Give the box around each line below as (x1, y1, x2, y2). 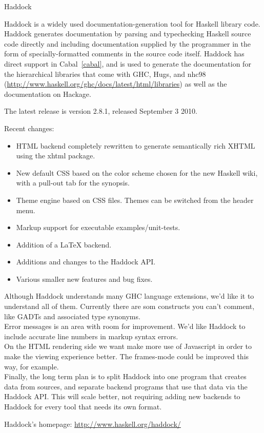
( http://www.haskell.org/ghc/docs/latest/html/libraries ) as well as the (4, 78, 227, 89)
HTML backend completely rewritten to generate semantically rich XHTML (16, 140, 255, 151)
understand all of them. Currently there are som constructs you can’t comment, (4, 301, 255, 312)
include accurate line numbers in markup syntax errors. (4, 331, 178, 341)
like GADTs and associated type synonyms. (4, 311, 140, 321)
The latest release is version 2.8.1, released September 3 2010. (4, 106, 197, 116)
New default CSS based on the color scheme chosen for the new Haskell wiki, (16, 167, 258, 178)
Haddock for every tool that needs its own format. (4, 401, 162, 411)
